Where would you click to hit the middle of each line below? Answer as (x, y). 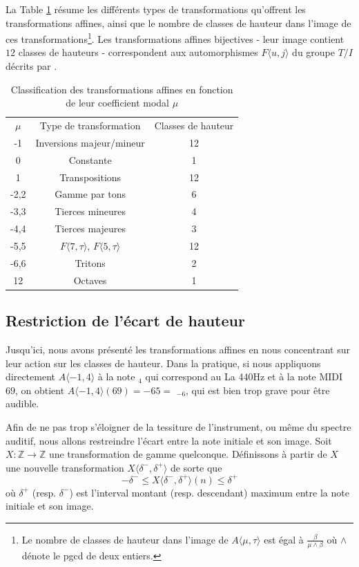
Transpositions (90, 177)
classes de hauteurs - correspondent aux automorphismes (138, 52)
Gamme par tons (90, 194)
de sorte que (196, 467)
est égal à (284, 539)
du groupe (314, 52)
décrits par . (31, 66)
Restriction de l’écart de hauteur (125, 320)
